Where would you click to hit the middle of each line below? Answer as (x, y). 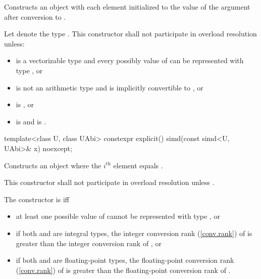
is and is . (31, 121)
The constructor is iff (37, 199)
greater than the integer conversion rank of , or (89, 243)
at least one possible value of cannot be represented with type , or (118, 216)
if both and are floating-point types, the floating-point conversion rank (125, 260)
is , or (25, 104)
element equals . (138, 165)
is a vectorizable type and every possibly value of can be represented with (130, 60)
